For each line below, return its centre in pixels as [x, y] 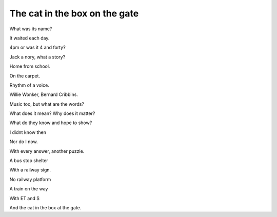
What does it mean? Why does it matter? [52, 113]
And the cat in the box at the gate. [45, 207]
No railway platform [30, 179]
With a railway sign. [30, 170]
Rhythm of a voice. [29, 85]
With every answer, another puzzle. [47, 151]
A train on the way [29, 189]
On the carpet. [25, 76]
